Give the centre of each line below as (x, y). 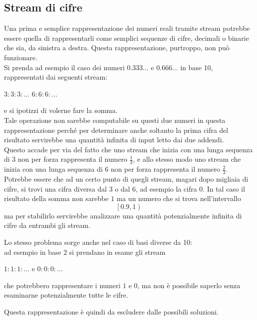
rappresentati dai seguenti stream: (56, 77)
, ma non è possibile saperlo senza (189, 285)
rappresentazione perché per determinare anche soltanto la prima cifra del (116, 130)
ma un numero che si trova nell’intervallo (179, 198)
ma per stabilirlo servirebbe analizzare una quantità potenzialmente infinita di (123, 215)
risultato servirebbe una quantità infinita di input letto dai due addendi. (114, 140)
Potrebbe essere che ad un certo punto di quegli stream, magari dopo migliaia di (126, 178)
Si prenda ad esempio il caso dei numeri (64, 67)
